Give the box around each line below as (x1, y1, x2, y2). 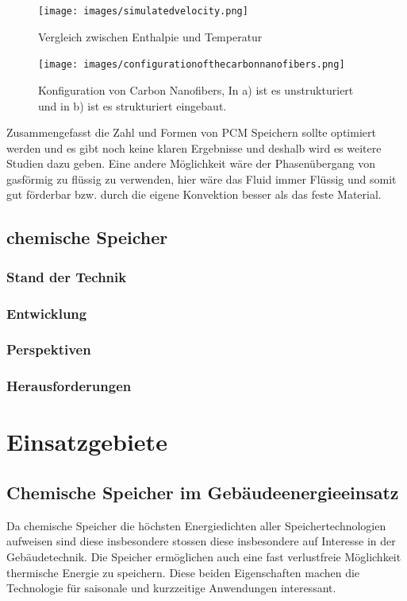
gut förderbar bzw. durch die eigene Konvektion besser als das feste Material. (6, 186, 382, 203)
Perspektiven (6, 339, 91, 359)
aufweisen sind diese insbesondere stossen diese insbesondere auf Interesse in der (6, 533, 396, 549)
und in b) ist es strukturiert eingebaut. (38, 97, 227, 114)
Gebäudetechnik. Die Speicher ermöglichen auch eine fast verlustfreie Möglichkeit (6, 548, 401, 564)
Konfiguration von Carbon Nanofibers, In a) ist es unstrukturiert (38, 81, 354, 98)
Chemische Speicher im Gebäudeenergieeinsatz (6, 479, 399, 504)
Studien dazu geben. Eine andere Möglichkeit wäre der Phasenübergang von (6, 155, 375, 172)
